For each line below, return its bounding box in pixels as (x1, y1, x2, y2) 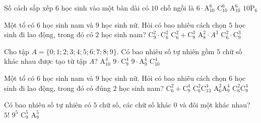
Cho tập (4, 46, 29, 56)
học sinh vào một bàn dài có (61, 3, 149, 13)
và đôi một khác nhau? (179, 99, 250, 110)
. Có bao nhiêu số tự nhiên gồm (116, 46, 215, 56)
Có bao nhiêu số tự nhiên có (4, 99, 91, 110)
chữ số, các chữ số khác (99, 99, 171, 110)
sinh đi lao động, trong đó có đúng (4, 82, 111, 93)
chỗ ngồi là (160, 3, 194, 13)
